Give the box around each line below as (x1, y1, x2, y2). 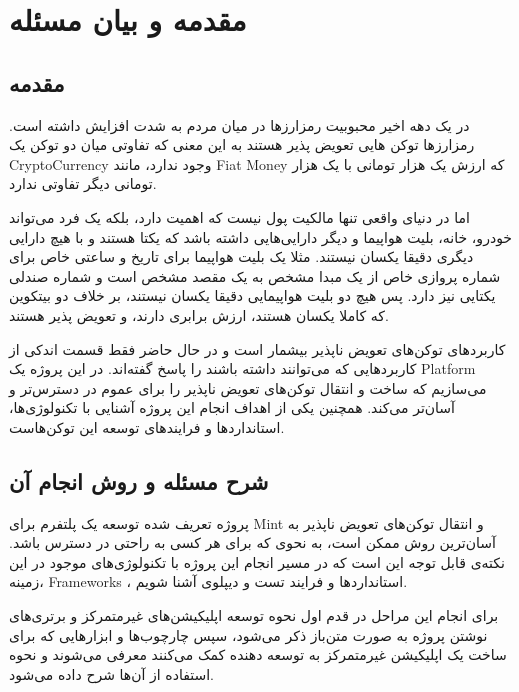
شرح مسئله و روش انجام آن (9, 465, 269, 496)
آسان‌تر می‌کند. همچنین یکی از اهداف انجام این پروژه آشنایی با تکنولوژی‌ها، (9, 397, 455, 418)
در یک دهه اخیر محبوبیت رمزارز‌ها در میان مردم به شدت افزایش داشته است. (9, 114, 470, 135)
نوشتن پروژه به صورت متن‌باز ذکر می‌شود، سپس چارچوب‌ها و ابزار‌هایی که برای (9, 624, 488, 645)
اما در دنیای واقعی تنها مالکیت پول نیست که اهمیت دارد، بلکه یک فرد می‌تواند (9, 206, 470, 227)
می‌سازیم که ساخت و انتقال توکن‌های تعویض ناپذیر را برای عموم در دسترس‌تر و (9, 377, 487, 398)
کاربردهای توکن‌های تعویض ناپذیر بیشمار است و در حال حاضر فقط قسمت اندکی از (9, 338, 506, 359)
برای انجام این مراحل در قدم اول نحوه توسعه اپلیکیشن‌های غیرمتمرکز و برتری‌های (9, 605, 499, 626)
